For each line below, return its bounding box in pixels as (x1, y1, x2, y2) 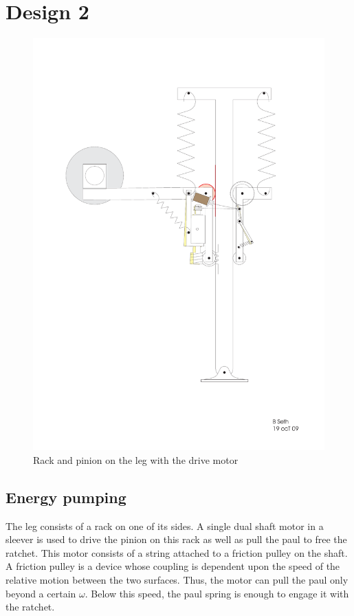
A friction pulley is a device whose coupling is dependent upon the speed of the (5, 559, 340, 573)
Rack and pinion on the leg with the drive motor (33, 452, 239, 467)
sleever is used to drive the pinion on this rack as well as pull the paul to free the (5, 532, 347, 546)
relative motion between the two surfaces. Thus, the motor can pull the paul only (5, 572, 349, 586)
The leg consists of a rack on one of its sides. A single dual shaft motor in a (5, 518, 324, 533)
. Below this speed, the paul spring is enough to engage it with (85, 586, 349, 600)
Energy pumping (5, 486, 126, 507)
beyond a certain (5, 586, 76, 600)
